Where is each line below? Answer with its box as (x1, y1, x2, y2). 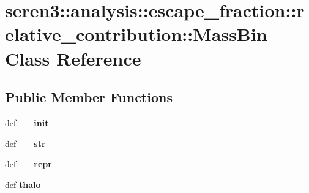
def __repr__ (5, 157, 67, 170)
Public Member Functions (5, 88, 173, 107)
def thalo (5, 178, 41, 191)
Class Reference (5, 45, 141, 70)
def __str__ (5, 137, 61, 149)
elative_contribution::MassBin (5, 21, 267, 47)
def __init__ (5, 116, 64, 129)
